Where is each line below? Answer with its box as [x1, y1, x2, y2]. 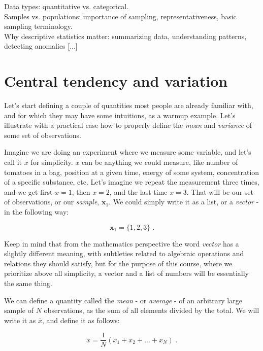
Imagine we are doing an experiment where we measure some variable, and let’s [4, 147, 251, 157]
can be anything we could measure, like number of [82, 157, 238, 167]
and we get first [4, 186, 53, 197]
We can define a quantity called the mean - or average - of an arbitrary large [4, 295, 242, 305]
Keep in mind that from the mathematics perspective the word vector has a [4, 238, 239, 249]
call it [4, 157, 22, 167]
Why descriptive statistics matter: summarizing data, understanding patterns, [4, 30, 247, 41]
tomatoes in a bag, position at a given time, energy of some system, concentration [4, 166, 259, 177]
